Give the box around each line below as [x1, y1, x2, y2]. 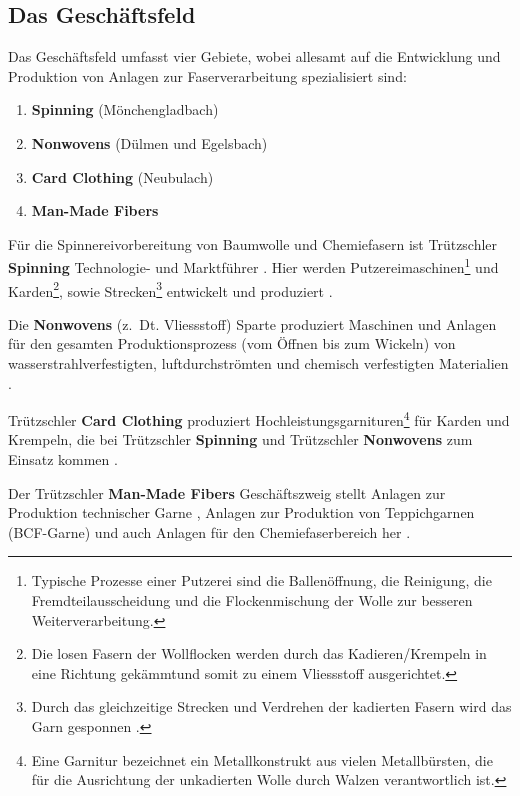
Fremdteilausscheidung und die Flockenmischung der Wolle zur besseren [31, 590, 473, 611]
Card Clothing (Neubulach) [31, 166, 214, 187]
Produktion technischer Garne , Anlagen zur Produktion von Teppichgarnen [8, 502, 475, 523]
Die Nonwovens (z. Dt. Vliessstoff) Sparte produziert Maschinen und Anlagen [8, 313, 497, 334]
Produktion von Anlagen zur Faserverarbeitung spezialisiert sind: [8, 65, 407, 86]
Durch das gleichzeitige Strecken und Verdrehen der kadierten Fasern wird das [31, 696, 512, 717]
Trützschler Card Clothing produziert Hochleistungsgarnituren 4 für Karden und [8, 407, 510, 430]
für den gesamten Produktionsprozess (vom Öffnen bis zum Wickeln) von [8, 333, 456, 354]
